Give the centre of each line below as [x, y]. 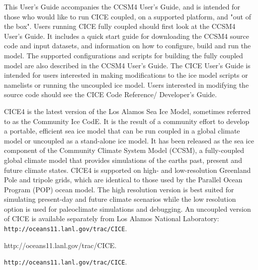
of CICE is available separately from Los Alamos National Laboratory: [112, 218]
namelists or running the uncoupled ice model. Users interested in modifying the [127, 84]
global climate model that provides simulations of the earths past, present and [123, 160]
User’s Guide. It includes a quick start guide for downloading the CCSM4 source [127, 36]
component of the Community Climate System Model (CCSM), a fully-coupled [124, 150]
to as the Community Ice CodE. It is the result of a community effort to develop [127, 121]
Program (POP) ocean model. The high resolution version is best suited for [119, 189]
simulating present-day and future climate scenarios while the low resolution [120, 199]
